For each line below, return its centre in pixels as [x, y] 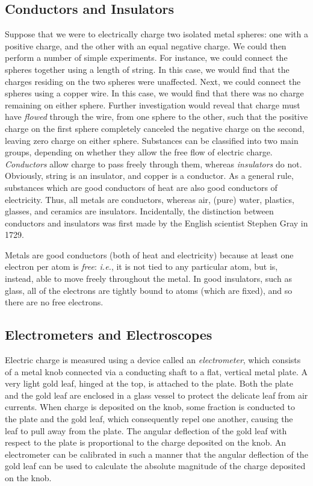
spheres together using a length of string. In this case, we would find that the [147, 69]
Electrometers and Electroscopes [109, 335]
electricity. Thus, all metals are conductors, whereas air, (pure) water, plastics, [150, 199]
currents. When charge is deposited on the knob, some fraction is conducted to [150, 407]
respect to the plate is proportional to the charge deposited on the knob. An [146, 442]
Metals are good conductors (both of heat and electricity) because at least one [149, 254]
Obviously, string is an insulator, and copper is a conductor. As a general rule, [149, 176]
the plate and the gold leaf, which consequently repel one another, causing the [149, 419]
